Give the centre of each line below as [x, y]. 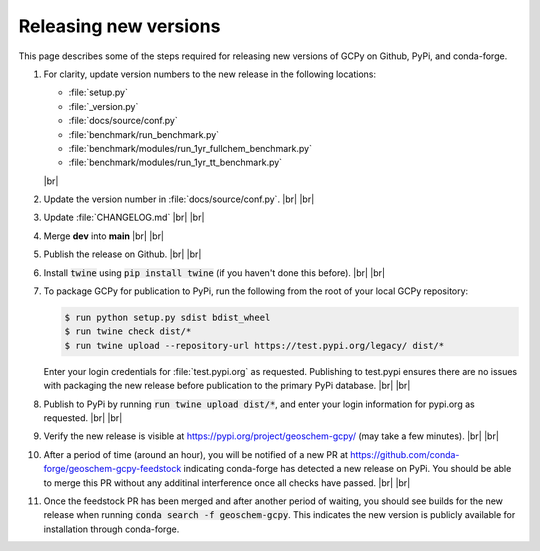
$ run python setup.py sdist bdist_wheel [167, 317]
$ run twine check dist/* [128, 331]
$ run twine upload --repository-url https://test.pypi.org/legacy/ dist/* [254, 345]
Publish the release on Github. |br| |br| [122, 254]
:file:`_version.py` [103, 106]
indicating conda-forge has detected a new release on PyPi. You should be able [347, 469]
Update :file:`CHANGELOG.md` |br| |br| [124, 217]
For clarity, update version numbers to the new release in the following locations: [210, 74]
